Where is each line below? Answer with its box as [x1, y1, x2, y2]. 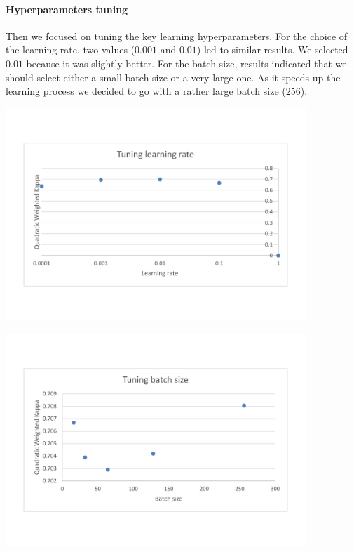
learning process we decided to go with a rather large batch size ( [6, 84, 286, 98]
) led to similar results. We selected [196, 42, 348, 57]
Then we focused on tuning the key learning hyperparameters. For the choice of [6, 28, 348, 43]
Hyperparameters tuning [6, 1, 128, 16]
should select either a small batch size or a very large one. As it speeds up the [6, 70, 341, 84]
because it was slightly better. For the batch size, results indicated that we [26, 55, 347, 70]
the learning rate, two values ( [6, 42, 135, 57]
